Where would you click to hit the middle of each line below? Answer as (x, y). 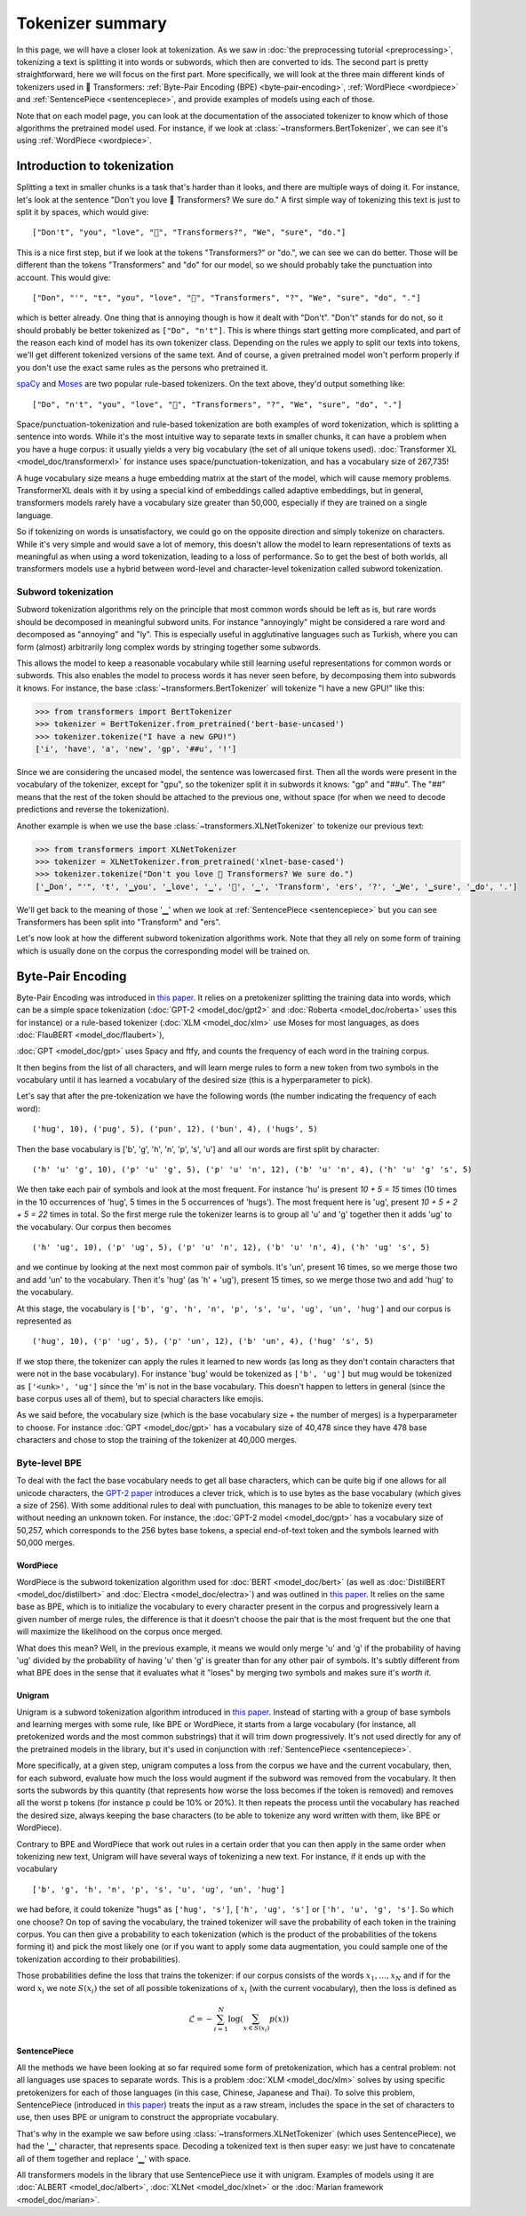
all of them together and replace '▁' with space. (104, 2158)
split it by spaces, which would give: (83, 212)
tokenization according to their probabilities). (99, 1959)
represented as (44, 1321)
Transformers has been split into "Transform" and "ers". (119, 922)
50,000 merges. (46, 1543)
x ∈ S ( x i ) (256, 2029)
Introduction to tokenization (95, 166)
